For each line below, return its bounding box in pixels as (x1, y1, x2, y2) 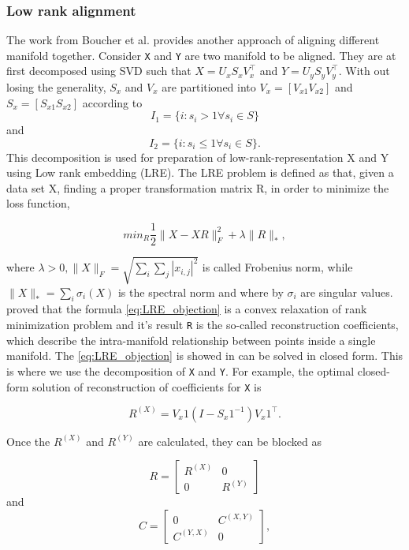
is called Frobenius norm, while (202, 259, 353, 275)
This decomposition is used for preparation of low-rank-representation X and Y (6, 148, 389, 165)
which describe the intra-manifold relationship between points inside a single (6, 331, 376, 348)
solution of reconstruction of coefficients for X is (32, 378, 262, 395)
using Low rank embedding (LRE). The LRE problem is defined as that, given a (6, 164, 394, 181)
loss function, (6, 195, 70, 211)
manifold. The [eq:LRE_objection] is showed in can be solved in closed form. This (6, 347, 403, 364)
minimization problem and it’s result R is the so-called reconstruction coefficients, (6, 316, 399, 333)
